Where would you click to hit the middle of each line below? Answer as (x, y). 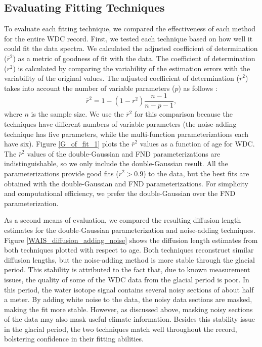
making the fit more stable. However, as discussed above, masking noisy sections (128, 309)
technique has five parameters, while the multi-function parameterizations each (126, 134)
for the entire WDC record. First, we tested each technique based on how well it (128, 38)
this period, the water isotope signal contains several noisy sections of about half (129, 289)
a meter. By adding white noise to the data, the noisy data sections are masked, (128, 299)
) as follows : (198, 88)
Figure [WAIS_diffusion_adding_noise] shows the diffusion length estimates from (131, 240)
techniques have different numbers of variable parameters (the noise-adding (120, 124)
